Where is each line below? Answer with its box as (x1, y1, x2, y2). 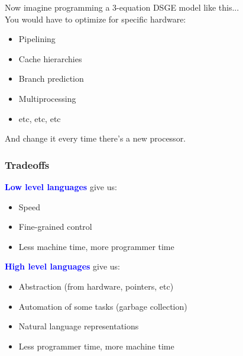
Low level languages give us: (5, 180, 117, 193)
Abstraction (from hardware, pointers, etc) (18, 280, 174, 292)
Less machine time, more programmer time (18, 240, 174, 252)
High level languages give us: (5, 260, 120, 272)
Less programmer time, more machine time (18, 339, 174, 352)
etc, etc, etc (18, 112, 61, 124)
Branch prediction (18, 72, 84, 85)
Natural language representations (18, 320, 139, 332)
